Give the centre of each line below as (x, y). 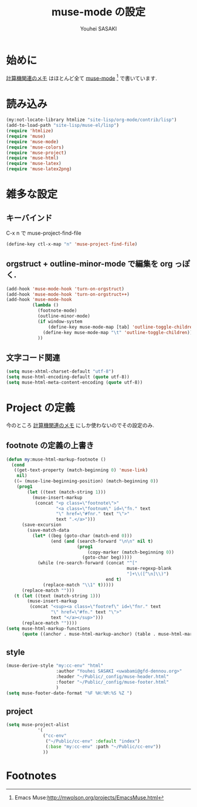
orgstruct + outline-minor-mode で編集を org (89, 264)
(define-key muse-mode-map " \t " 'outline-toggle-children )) (118, 332)
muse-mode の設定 (98, 12)
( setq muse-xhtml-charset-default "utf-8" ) (60, 372)
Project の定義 (40, 408)
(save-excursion (41, 525)
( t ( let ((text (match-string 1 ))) (57, 596)
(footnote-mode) (57, 311)
